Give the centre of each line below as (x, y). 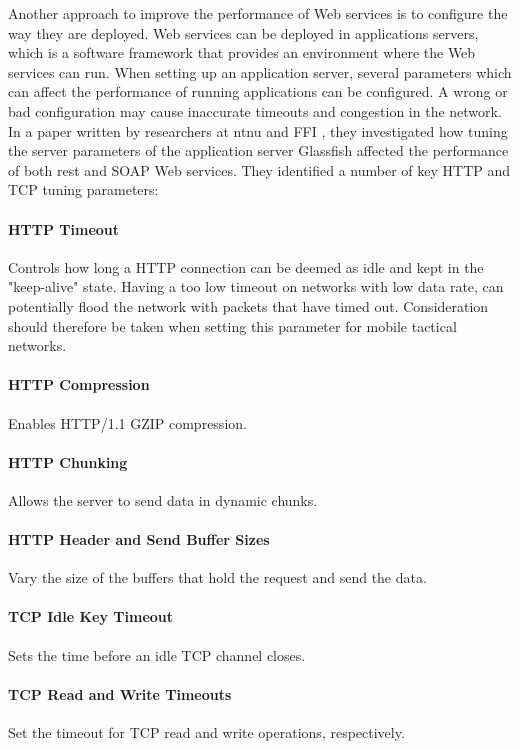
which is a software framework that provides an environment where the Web (242, 52)
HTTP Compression (79, 384)
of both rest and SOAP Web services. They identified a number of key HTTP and (259, 169)
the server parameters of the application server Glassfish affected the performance (258, 150)
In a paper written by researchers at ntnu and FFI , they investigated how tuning (258, 130)
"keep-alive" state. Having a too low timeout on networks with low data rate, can (256, 286)
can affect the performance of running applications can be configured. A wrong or (258, 91)
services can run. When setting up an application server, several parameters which (260, 71)
